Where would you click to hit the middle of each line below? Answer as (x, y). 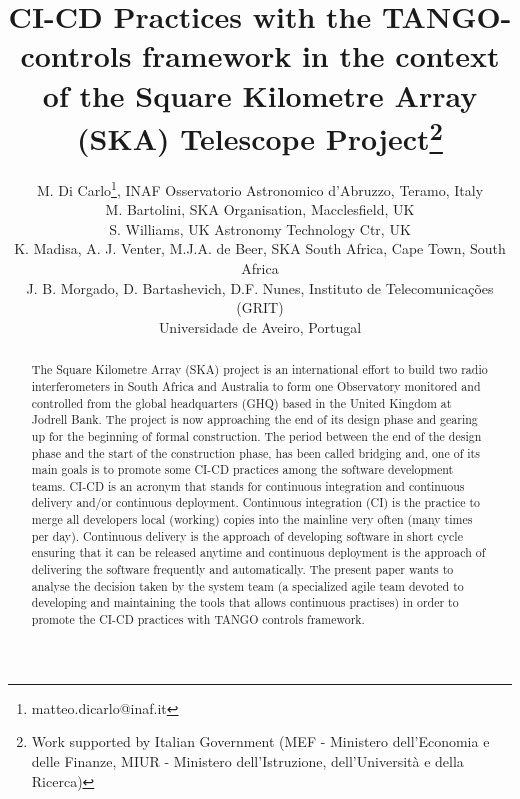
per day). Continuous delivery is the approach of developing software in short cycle (247, 535)
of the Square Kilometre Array (260, 94)
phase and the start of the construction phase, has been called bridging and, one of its (255, 452)
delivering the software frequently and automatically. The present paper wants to (242, 569)
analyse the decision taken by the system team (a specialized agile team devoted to (247, 585)
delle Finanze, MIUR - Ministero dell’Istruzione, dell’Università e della (247, 760)
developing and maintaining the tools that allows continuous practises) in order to (245, 602)
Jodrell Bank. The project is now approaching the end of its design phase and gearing (254, 419)
